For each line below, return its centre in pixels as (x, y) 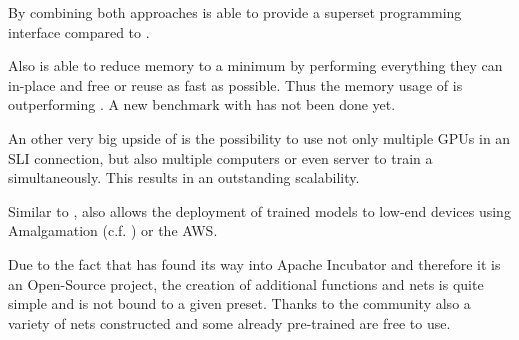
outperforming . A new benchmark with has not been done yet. (202, 104)
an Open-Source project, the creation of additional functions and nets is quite (246, 283)
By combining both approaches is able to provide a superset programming (235, 12)
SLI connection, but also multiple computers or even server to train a (220, 157)
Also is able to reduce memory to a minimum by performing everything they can (255, 65)
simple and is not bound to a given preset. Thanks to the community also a (239, 303)
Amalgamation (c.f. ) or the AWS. (113, 230)
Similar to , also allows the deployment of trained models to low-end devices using (259, 210)
